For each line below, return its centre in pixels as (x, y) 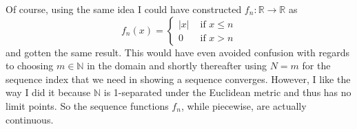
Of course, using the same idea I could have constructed (124, 9)
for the (316, 66)
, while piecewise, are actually (244, 105)
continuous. (30, 119)
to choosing (30, 66)
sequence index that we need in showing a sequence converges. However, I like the (178, 79)
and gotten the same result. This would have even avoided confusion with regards (178, 52)
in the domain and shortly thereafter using (177, 66)
